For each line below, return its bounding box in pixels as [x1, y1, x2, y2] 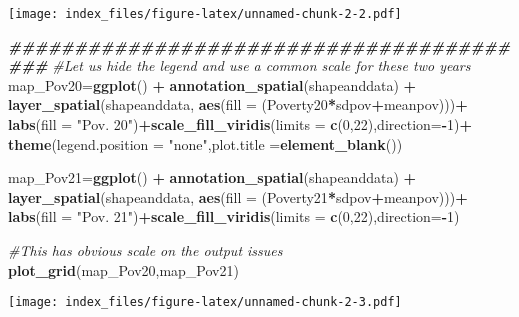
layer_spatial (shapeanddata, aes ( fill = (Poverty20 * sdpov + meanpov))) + [8, 94, 468, 115]
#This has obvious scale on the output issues [8, 240, 283, 260]
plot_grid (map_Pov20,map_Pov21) [8, 259, 239, 280]
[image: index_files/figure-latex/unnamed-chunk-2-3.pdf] [8, 295, 402, 310]
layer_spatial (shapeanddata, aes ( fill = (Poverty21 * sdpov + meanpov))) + [8, 186, 468, 207]
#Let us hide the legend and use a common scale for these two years [52, 55, 471, 76]
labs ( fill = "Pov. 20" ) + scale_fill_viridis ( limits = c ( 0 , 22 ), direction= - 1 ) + [8, 114, 473, 135]
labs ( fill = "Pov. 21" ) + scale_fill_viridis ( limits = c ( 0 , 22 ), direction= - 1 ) [8, 206, 460, 227]
